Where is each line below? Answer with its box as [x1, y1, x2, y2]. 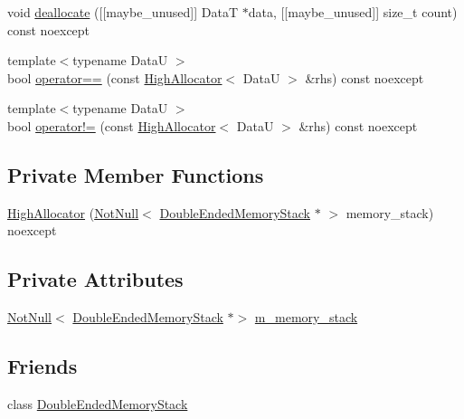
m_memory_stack [254, 308, 358, 327]
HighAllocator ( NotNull [7, 203, 139, 222]
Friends [7, 352, 78, 380]
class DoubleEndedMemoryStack [7, 394, 188, 413]
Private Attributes [7, 265, 184, 293]
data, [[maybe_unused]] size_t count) [248, 3, 458, 21]
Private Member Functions [7, 160, 264, 188]
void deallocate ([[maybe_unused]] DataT [7, 3, 239, 21]
